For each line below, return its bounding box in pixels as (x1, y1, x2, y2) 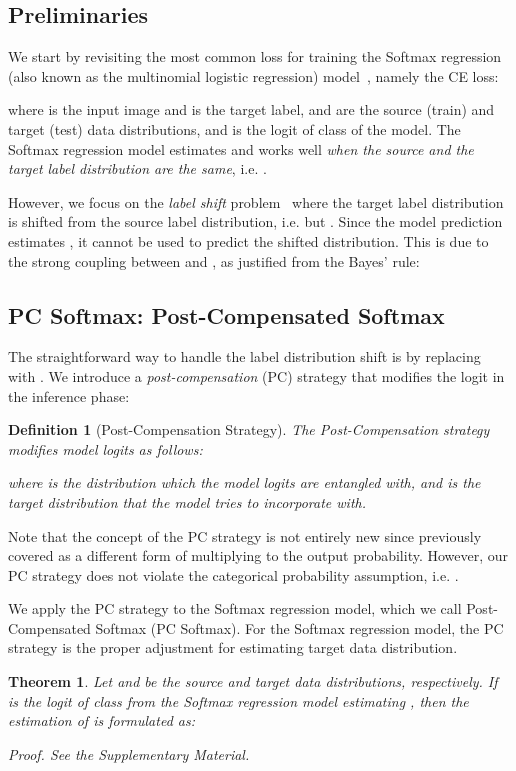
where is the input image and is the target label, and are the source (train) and (8, 99, 495, 120)
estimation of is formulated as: (8, 710, 195, 731)
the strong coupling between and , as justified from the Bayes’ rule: (8, 250, 420, 271)
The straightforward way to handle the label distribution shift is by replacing (8, 346, 481, 367)
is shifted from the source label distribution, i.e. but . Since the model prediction (8, 211, 503, 232)
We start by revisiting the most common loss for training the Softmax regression (8, 46, 502, 67)
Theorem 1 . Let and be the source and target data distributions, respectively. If (8, 671, 498, 692)
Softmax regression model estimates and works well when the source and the (8, 138, 474, 159)
